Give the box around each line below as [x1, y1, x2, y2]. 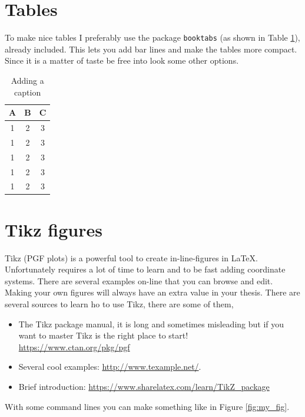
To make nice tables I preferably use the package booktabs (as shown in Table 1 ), [5, 31, 300, 44]
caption [14, 86, 41, 98]
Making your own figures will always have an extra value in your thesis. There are [5, 286, 300, 298]
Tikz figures [5, 217, 102, 241]
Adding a [11, 74, 44, 86]
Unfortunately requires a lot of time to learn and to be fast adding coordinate [5, 263, 286, 275]
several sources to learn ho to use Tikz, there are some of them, [5, 297, 234, 310]
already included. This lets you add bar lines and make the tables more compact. [5, 42, 297, 55]
